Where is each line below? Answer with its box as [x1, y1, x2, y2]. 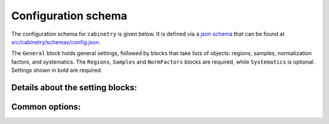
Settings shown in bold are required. [11, 67, 103, 74]
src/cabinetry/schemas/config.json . [11, 38, 101, 45]
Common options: [11, 102, 81, 112]
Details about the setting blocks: [11, 82, 137, 93]
